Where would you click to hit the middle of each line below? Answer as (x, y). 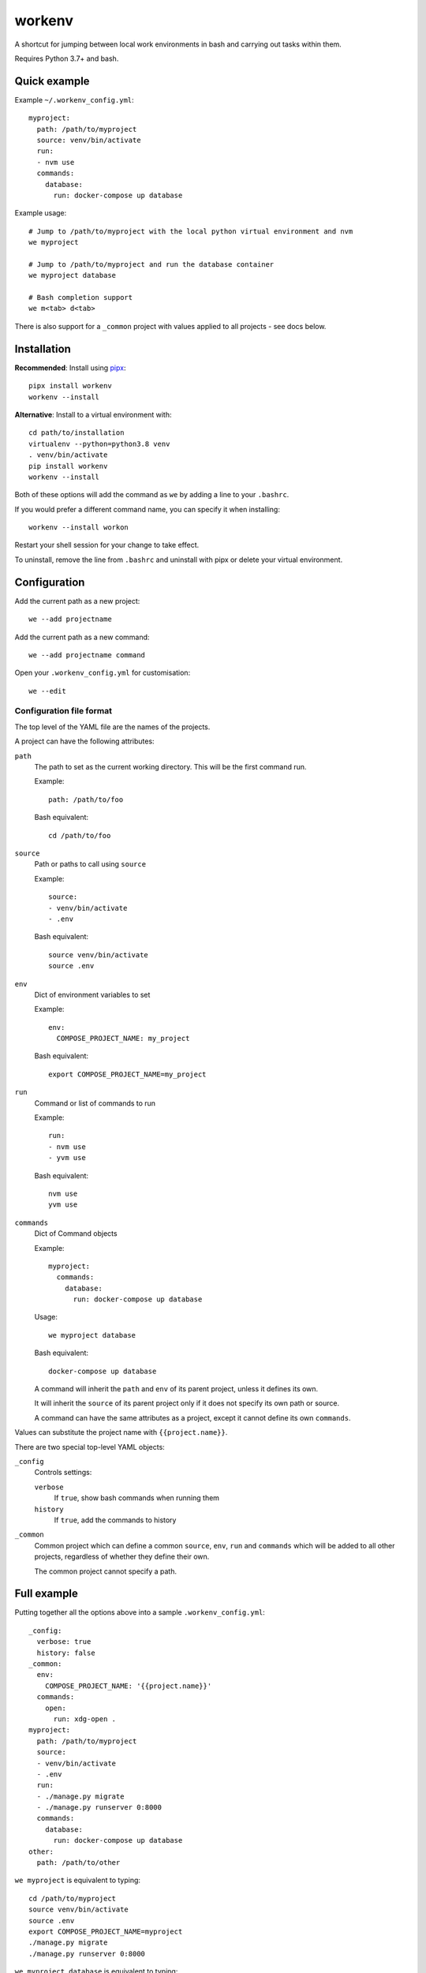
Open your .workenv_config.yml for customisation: (103, 673)
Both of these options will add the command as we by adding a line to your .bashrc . (152, 495)
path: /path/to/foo (86, 799)
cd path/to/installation (77, 433)
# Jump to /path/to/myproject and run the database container (151, 264)
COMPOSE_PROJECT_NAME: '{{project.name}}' (128, 1686)
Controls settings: (63, 1473)
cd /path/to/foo (80, 835)
